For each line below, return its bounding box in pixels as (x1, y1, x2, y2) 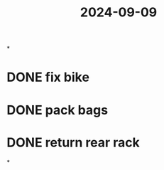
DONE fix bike (6, 69, 90, 85)
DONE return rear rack (6, 134, 140, 150)
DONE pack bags (6, 102, 108, 118)
